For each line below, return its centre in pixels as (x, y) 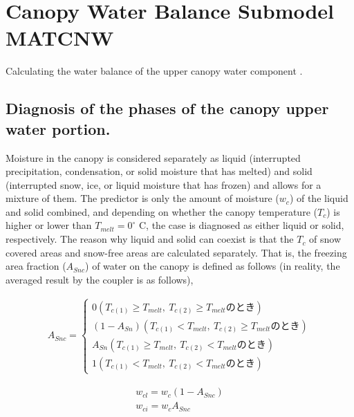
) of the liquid (319, 198)
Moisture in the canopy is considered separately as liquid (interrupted (153, 157)
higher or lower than (49, 225)
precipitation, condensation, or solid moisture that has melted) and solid (159, 171)
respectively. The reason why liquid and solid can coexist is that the (150, 239)
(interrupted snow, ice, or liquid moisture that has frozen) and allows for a (164, 184)
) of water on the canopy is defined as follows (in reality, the (213, 266)
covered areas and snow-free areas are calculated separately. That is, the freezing (176, 252)
